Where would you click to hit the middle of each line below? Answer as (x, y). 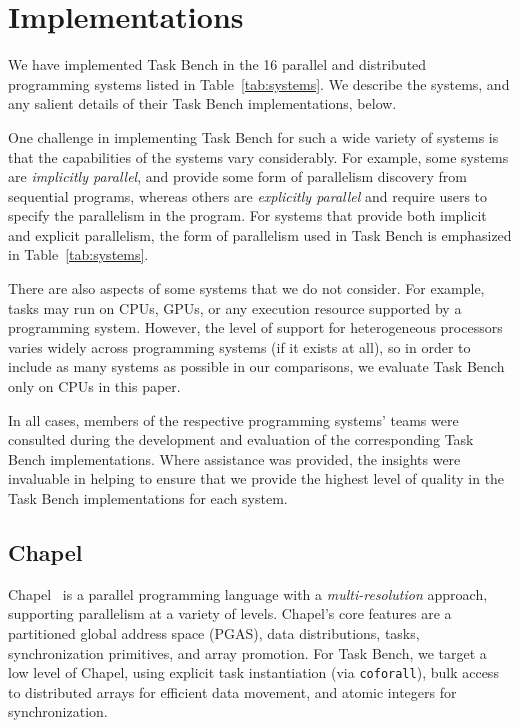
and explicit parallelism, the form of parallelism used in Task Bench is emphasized (260, 234)
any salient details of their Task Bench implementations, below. (202, 103)
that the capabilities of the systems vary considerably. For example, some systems (258, 156)
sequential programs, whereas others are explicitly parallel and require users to (248, 195)
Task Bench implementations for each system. (148, 498)
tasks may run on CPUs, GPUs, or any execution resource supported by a (235, 307)
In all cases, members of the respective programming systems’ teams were (233, 419)
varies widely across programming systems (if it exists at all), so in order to (239, 346)
